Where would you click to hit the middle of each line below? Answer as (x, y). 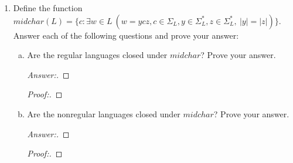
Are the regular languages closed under (97, 55)
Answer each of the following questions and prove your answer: (126, 35)
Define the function (48, 8)
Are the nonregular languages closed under (104, 113)
